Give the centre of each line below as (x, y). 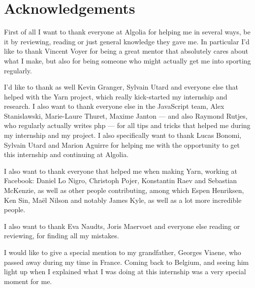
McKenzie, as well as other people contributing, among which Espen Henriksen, (124, 190)
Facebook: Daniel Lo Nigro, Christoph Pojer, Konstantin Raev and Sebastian (121, 180)
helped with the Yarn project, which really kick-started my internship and (116, 96)
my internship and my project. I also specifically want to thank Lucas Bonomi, (123, 135)
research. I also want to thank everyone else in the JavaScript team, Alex (114, 106)
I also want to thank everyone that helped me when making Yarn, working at (121, 171)
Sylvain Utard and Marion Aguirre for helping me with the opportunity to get (122, 144)
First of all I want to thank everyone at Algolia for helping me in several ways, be (127, 32)
